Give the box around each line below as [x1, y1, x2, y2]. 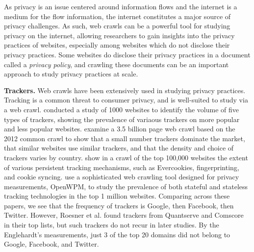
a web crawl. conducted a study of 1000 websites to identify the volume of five [4, 104, 239, 114]
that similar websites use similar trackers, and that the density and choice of [4, 143, 234, 153]
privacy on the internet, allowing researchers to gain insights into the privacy [4, 30, 235, 40]
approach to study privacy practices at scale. [4, 69, 138, 79]
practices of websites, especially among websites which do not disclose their [4, 40, 230, 50]
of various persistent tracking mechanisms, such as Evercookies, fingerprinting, [4, 162, 239, 172]
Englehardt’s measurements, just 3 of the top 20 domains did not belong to [4, 229, 230, 239]
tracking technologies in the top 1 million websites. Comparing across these [4, 191, 230, 201]
